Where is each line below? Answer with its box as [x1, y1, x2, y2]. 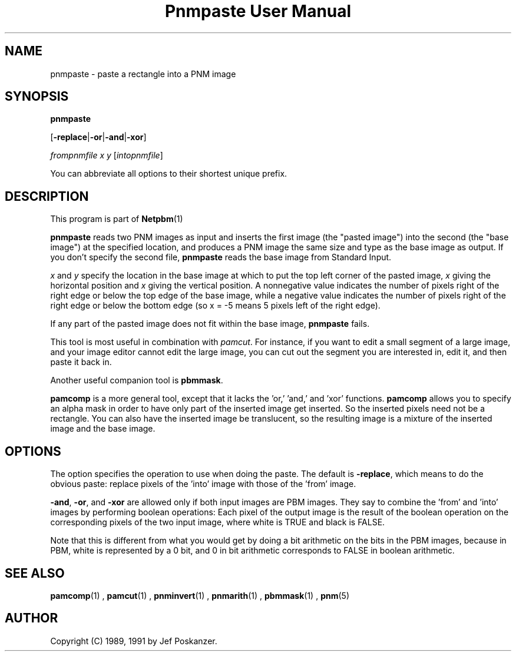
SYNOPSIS [5, 89, 69, 104]
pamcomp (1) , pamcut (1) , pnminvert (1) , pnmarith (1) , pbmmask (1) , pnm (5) [50, 590, 349, 601]
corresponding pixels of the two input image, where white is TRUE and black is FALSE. [50, 517, 385, 528]
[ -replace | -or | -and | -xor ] [50, 132, 147, 143]
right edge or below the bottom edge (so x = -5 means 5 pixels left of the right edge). [50, 300, 381, 311]
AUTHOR [5, 611, 58, 626]
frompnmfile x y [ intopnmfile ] [50, 150, 163, 161]
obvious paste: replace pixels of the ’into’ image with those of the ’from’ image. [50, 479, 356, 489]
